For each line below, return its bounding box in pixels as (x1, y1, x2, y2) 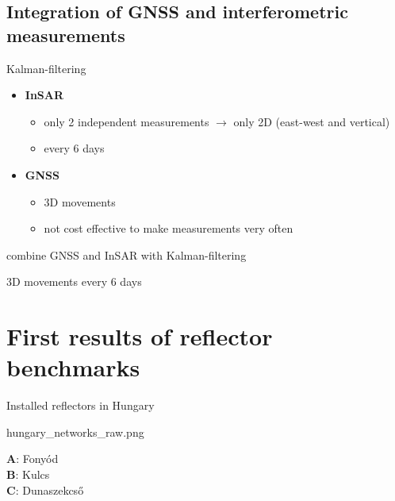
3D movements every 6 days (6, 273, 142, 290)
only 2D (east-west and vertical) (233, 113, 390, 129)
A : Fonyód (6, 450, 59, 467)
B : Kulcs (6, 466, 50, 483)
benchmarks (6, 351, 140, 383)
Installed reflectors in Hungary (6, 397, 155, 414)
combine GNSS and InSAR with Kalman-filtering (6, 246, 247, 263)
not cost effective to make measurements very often (44, 220, 293, 237)
